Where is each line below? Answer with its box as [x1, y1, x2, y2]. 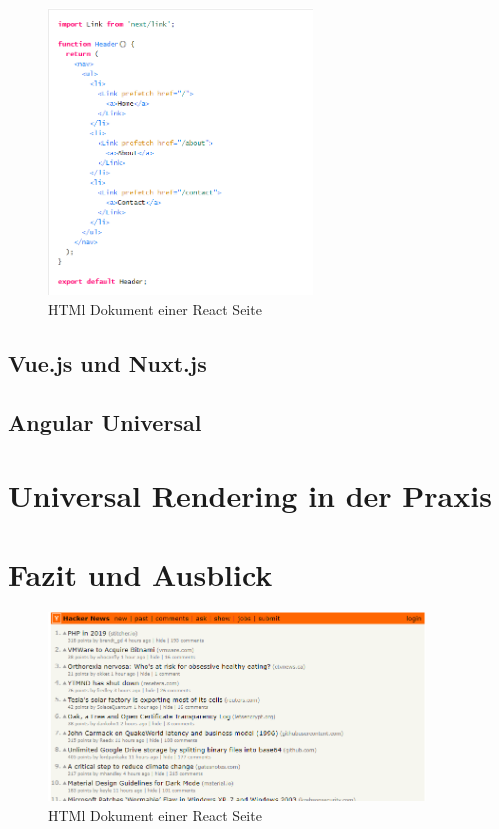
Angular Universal [8, 406, 202, 437]
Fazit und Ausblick [8, 553, 273, 594]
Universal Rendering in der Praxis [8, 475, 492, 516]
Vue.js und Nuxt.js [8, 347, 207, 378]
